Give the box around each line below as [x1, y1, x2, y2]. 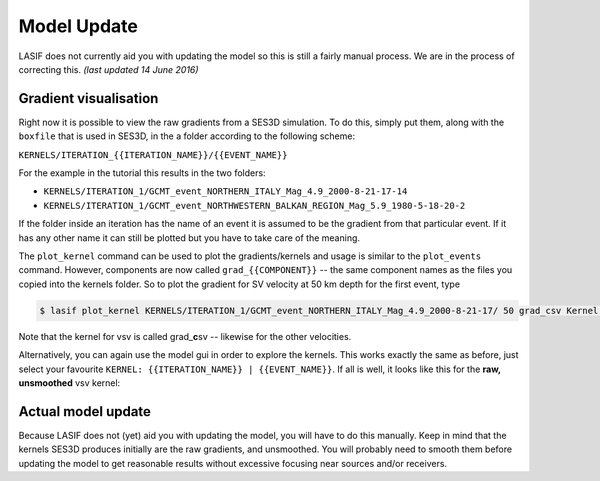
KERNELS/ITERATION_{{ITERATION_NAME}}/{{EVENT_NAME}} [18, 149, 288, 160]
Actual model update [18, 403, 152, 420]
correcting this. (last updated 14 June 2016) [18, 63, 199, 75]
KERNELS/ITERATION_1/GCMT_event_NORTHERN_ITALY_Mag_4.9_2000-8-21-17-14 [43, 186, 408, 197]
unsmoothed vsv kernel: [18, 376, 121, 389]
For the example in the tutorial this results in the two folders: [18, 167, 266, 179]
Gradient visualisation [18, 90, 159, 107]
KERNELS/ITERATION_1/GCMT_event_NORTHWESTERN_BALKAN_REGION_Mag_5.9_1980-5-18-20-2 [43, 200, 466, 211]
